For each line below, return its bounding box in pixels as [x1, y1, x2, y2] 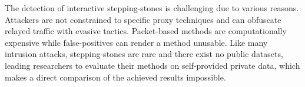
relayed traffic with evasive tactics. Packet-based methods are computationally [5, 25, 287, 37]
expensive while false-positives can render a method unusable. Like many [5, 36, 268, 48]
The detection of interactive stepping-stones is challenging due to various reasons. [5, 2, 299, 14]
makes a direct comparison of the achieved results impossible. [5, 71, 226, 83]
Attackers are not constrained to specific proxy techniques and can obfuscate [5, 13, 281, 25]
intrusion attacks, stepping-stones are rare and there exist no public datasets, [5, 48, 283, 60]
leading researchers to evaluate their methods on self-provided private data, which [5, 59, 300, 71]
